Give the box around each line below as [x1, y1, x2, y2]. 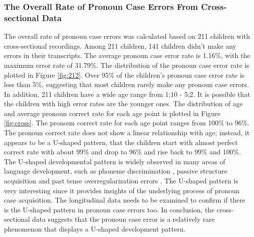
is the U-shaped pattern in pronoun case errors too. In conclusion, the [4, 204, 215, 214]
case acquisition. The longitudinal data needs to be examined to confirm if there [4, 195, 246, 205]
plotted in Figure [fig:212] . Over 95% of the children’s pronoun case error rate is [4, 69, 245, 80]
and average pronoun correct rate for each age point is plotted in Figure [4, 108, 221, 118]
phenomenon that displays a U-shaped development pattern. [4, 224, 186, 234]
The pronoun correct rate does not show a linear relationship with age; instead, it [4, 127, 250, 138]
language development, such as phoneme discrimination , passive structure [4, 166, 227, 176]
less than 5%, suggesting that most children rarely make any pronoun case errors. [4, 79, 249, 89]
